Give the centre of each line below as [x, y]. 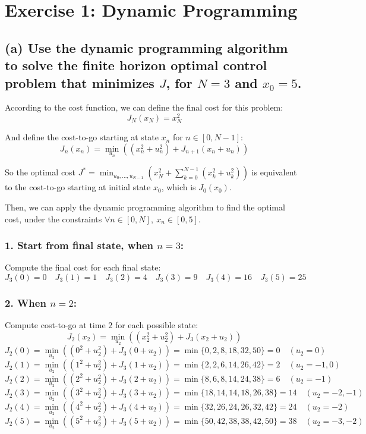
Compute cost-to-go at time [55, 325]
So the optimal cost [40, 172]
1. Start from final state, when [79, 245]
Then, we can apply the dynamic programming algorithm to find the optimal [145, 207]
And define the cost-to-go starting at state [82, 137]
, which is [179, 187]
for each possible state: [157, 325]
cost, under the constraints [53, 218]
